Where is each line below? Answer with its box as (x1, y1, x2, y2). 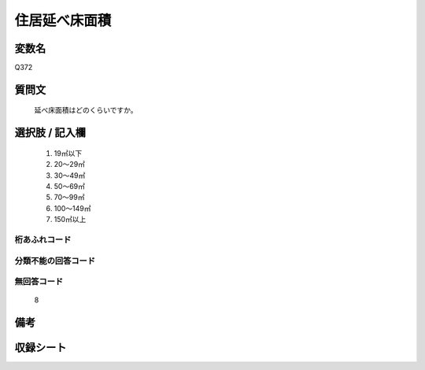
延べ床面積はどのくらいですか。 (34, 105, 138, 115)
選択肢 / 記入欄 (14, 126, 87, 139)
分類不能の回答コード (14, 255, 96, 266)
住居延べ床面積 (14, 12, 112, 29)
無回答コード (14, 276, 64, 287)
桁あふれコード (14, 234, 72, 245)
